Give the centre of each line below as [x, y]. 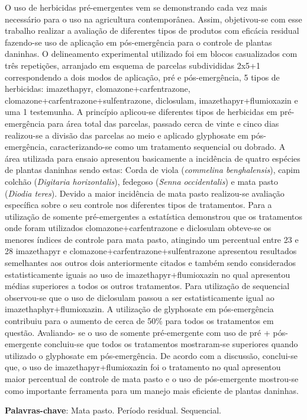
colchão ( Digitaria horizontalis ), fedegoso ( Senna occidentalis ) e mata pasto [141, 181]
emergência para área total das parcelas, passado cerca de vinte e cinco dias [142, 123]
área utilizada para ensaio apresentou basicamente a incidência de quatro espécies [153, 158]
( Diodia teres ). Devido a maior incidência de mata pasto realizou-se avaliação [145, 193]
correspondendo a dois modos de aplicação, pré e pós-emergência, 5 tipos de [142, 77]
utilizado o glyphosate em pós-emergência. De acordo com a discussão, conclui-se [151, 355]
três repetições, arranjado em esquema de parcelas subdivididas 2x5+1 [133, 65]
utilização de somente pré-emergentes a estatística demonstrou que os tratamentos [154, 216]
